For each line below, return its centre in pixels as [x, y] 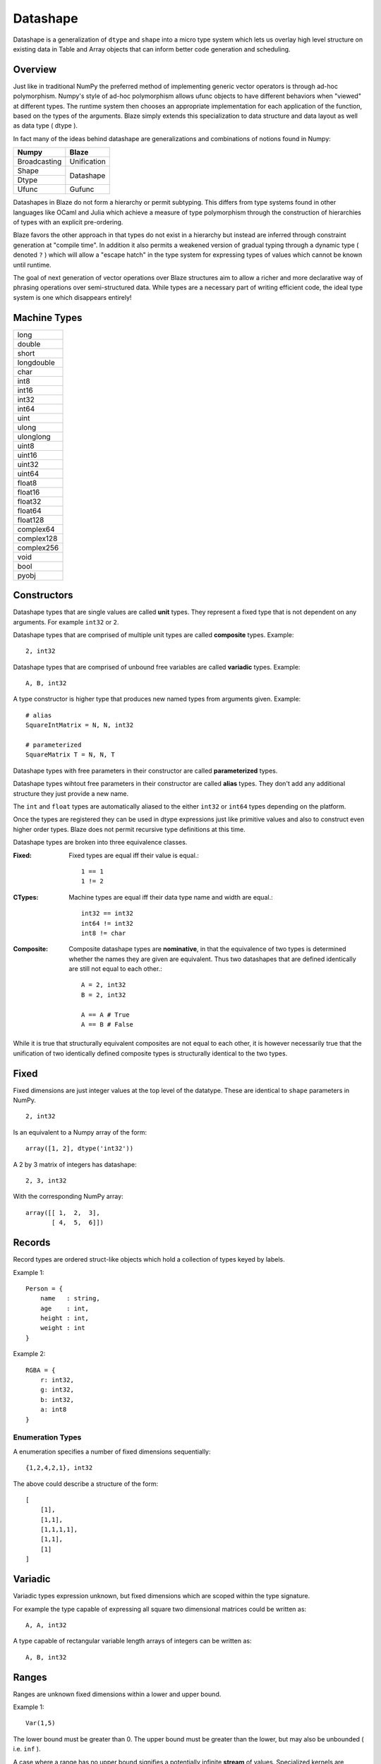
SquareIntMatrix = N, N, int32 [80, 725]
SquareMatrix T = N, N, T [71, 755]
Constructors [43, 595]
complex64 [36, 529]
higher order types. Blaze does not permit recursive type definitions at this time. [129, 829]
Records [32, 1243]
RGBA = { [41, 1370]
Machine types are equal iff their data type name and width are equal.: [171, 897]
